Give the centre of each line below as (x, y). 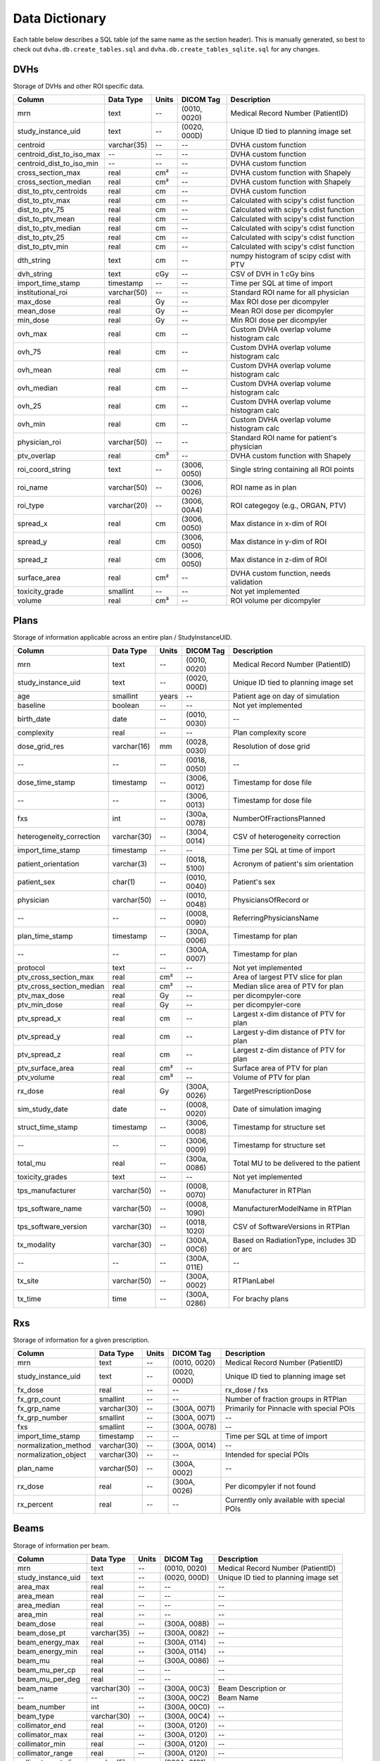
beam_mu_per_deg (49, 1679)
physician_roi (39, 442)
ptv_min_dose (40, 1005)
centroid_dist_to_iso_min (58, 163)
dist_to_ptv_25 (41, 237)
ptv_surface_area (45, 1069)
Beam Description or (252, 1688)
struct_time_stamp (47, 1127)
